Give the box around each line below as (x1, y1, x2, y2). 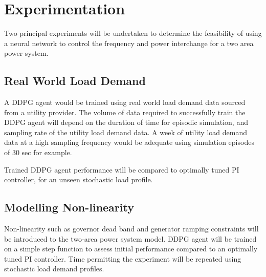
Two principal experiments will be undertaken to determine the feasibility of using (4, 28, 262, 38)
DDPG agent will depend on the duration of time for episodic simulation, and (4, 117, 248, 127)
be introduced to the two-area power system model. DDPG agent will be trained (4, 233, 257, 244)
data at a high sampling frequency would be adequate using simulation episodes (4, 137, 254, 147)
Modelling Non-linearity (4, 199, 134, 215)
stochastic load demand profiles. (4, 263, 104, 274)
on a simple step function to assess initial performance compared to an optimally (4, 243, 258, 254)
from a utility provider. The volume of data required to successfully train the (4, 106, 246, 117)
